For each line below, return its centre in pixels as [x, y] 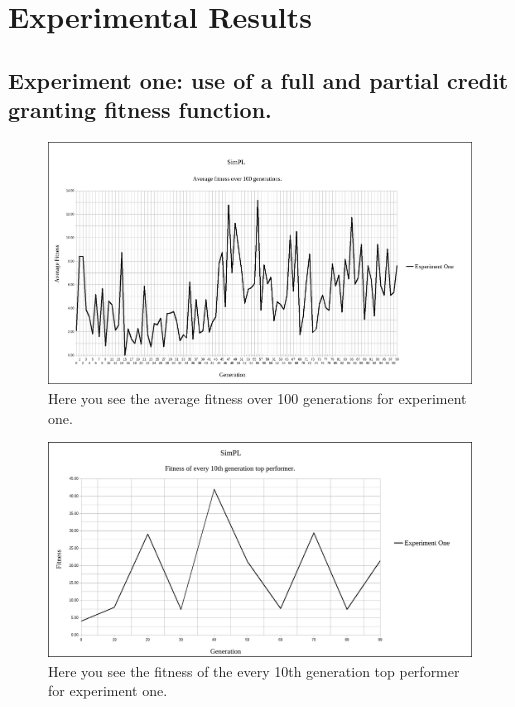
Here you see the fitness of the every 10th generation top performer [254, 670]
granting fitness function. [140, 109]
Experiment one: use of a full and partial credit [258, 79]
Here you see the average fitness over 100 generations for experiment [257, 398]
